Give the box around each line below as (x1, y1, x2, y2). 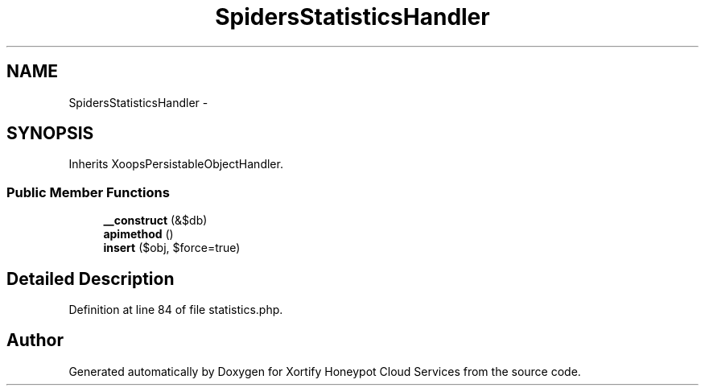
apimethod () (103, 227, 174, 241)
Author (6, 330, 64, 351)
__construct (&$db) (103, 213, 208, 228)
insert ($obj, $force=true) (103, 241, 241, 255)
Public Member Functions (6, 184, 170, 200)
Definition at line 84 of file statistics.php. (68, 303, 283, 317)
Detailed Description (6, 268, 175, 289)
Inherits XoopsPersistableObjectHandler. (68, 157, 283, 171)
